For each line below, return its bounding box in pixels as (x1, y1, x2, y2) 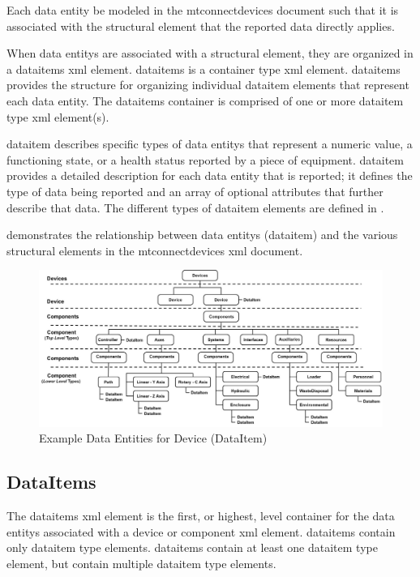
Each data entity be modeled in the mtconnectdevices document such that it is (6, 2, 399, 18)
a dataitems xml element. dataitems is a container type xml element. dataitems (6, 60, 401, 77)
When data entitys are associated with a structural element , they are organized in (6, 45, 414, 62)
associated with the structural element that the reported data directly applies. (6, 17, 395, 34)
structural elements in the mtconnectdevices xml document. (6, 241, 303, 259)
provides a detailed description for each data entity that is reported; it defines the (6, 167, 413, 184)
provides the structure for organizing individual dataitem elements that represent (6, 76, 409, 93)
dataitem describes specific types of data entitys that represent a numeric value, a (6, 135, 413, 152)
